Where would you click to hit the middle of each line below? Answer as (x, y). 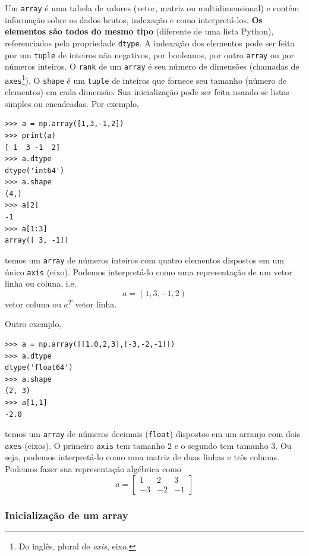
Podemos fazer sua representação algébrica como (93, 469)
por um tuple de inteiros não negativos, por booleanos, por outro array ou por (150, 54)
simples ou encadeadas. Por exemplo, (72, 103)
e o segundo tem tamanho (221, 445)
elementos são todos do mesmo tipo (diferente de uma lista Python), (139, 31)
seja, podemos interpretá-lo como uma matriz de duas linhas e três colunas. (142, 457)
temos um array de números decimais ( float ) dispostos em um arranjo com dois (153, 434)
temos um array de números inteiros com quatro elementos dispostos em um (144, 260)
